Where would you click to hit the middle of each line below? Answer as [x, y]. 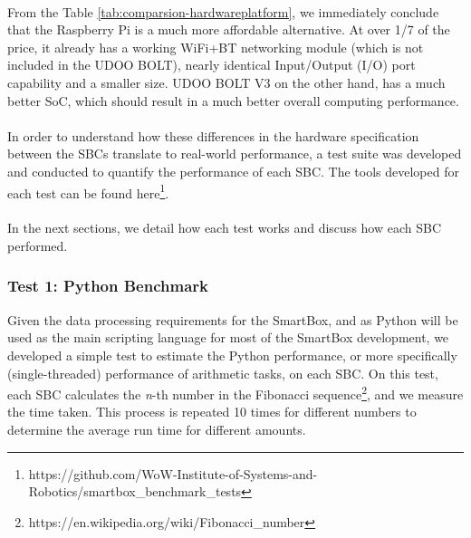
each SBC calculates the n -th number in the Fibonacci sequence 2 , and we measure [235, 393]
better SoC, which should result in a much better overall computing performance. [233, 100]
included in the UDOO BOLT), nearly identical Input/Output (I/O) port [211, 65]
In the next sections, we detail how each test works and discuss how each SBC [225, 228]
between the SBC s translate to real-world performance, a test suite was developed [235, 154]
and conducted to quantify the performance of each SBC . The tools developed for [233, 171]
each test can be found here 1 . [88, 191]
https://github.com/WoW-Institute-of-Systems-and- [173, 473]
